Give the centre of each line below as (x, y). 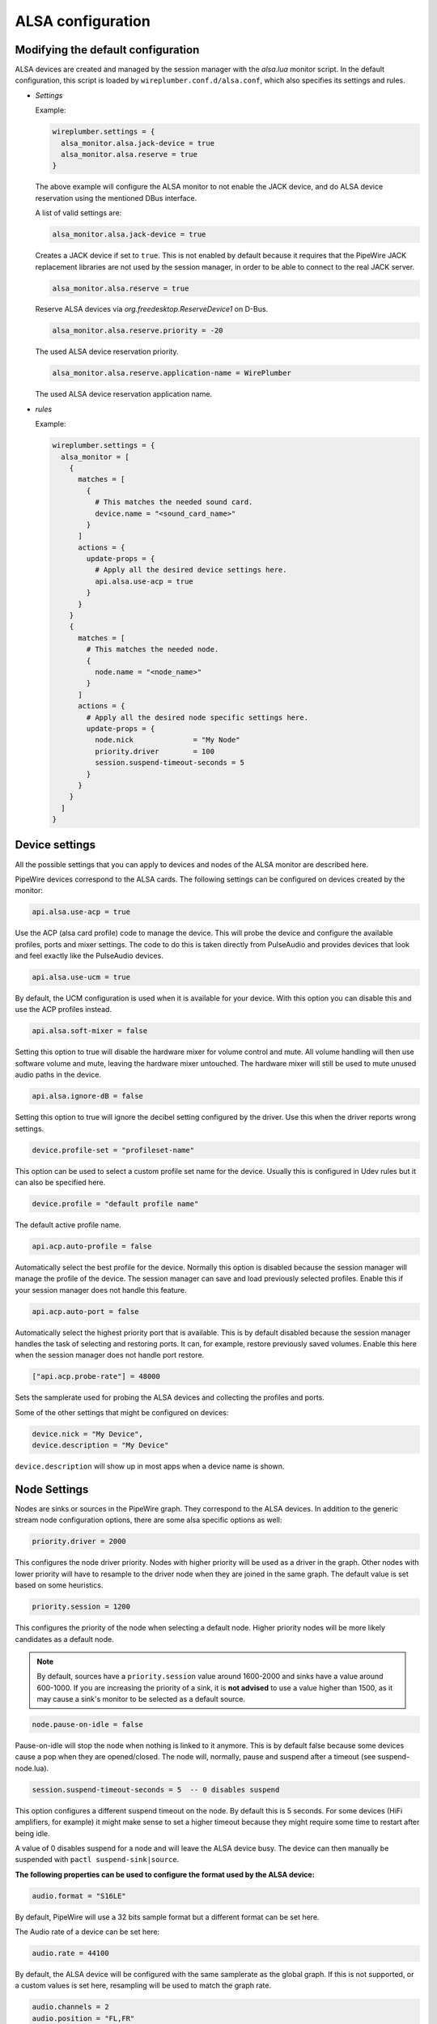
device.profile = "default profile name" (115, 1203)
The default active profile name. (68, 1225)
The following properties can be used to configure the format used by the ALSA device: (165, 1874)
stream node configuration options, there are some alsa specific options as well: (148, 1520)
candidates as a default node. (64, 1639)
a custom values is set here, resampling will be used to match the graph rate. (143, 1986)
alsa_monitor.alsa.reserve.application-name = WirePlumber (172, 373)
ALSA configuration (83, 21)
